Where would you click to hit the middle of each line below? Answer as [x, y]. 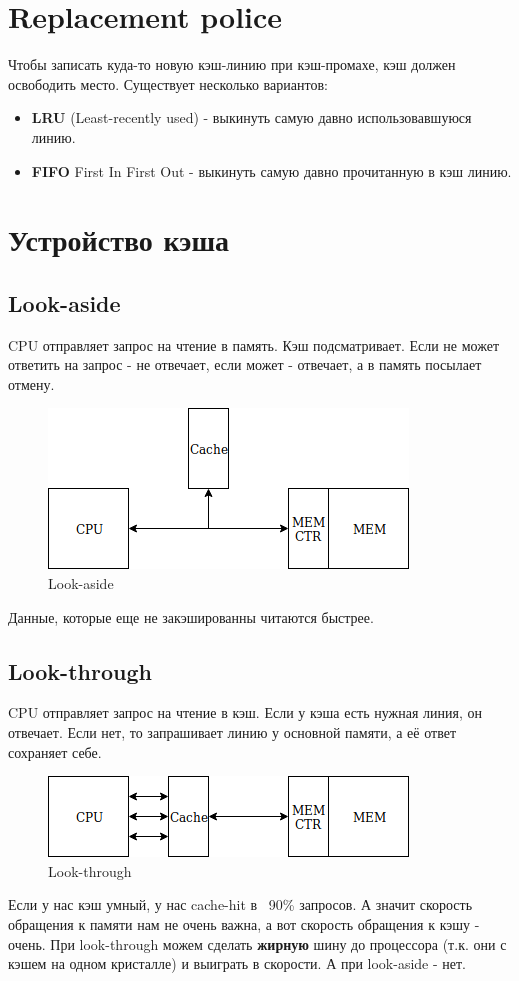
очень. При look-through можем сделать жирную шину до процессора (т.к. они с [257, 943]
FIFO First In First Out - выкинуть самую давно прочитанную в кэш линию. [271, 170]
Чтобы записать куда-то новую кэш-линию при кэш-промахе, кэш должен [232, 64]
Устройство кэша [119, 239]
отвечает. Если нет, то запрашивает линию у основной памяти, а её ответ [232, 732]
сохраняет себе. [55, 751]
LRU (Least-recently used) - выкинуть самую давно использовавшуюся [251, 117]
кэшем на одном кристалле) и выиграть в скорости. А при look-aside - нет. [237, 963]
